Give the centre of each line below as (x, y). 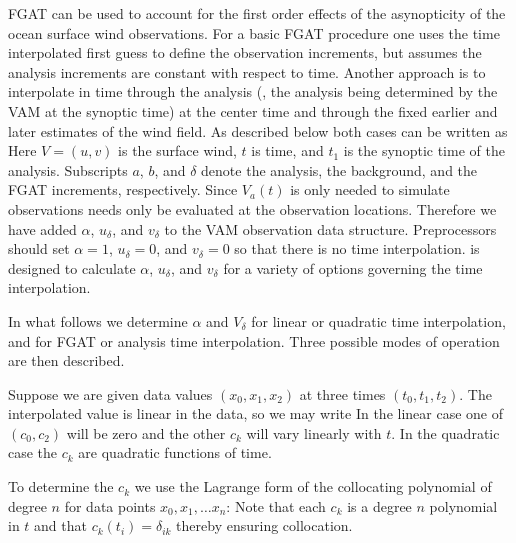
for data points (110, 505)
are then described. (66, 360)
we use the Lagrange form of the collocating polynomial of (313, 486)
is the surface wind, (177, 150)
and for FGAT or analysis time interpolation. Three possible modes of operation (254, 340)
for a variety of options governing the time (353, 267)
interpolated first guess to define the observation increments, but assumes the (245, 52)
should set (39, 248)
